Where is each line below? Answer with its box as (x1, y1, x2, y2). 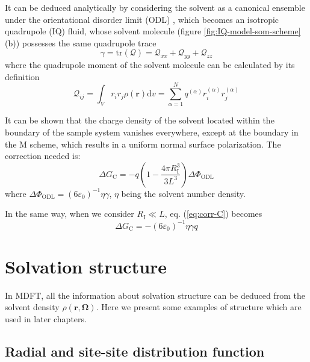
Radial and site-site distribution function (5, 342, 265, 360)
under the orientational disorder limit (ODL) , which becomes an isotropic (5, 13, 279, 25)
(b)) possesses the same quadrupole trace (5, 36, 157, 49)
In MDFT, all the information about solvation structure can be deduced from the (5, 289, 305, 301)
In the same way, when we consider (5, 207, 134, 220)
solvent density (5, 301, 60, 313)
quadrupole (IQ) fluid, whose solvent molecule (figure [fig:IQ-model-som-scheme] (5, 25, 301, 37)
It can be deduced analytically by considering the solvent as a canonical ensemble (5, 1, 305, 13)
